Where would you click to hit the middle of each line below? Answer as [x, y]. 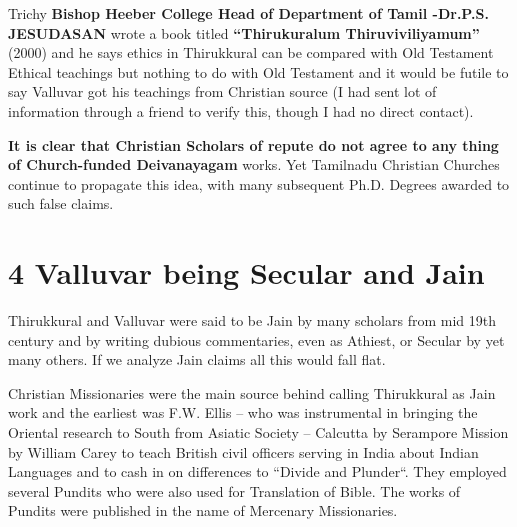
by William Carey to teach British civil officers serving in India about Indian [243, 451]
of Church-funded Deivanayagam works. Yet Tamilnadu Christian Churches [254, 164]
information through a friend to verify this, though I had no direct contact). [241, 110]
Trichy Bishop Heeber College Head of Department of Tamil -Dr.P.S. [248, 13]
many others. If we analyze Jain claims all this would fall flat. [197, 359]
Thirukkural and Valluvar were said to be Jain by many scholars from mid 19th [252, 320]
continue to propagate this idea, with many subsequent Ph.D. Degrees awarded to [259, 183]
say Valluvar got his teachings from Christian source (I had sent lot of [222, 91]
